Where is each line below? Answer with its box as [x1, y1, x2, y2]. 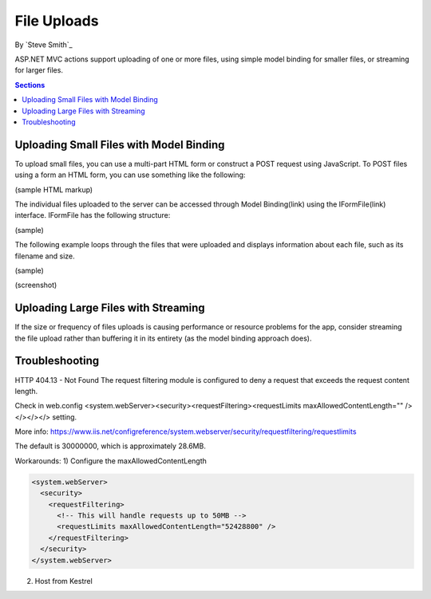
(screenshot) [14, 280, 57, 290]
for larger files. [14, 65, 64, 75]
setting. [52, 412, 77, 422]
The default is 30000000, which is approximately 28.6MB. [14, 441, 207, 451]
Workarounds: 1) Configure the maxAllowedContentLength [14, 455, 208, 466]
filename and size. [14, 251, 75, 261]
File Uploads [14, 12, 99, 30]
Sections [14, 80, 45, 89]
